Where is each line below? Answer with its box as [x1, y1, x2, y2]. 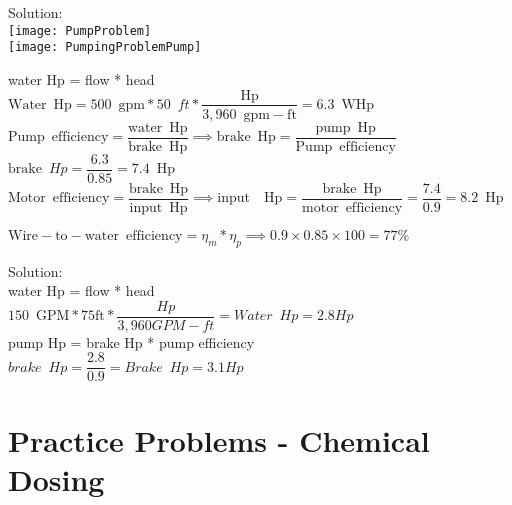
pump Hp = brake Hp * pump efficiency [8, 331, 255, 352]
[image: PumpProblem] [8, 23, 152, 38]
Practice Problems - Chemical [8, 419, 430, 460]
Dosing [8, 458, 105, 499]
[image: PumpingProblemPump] [8, 40, 202, 55]
